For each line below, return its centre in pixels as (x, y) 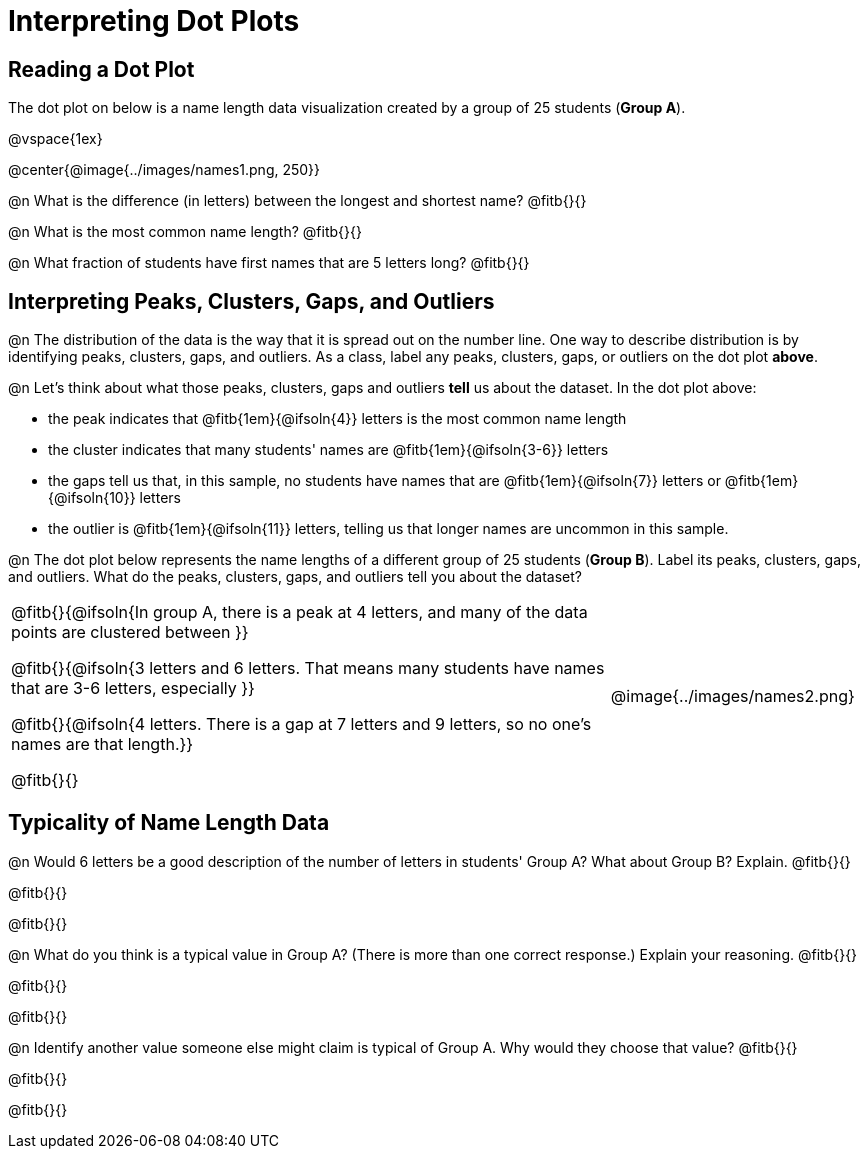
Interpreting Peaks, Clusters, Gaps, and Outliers (251, 301)
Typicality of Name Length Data (169, 823)
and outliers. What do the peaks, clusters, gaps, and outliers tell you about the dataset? (295, 577)
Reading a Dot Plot (101, 69)
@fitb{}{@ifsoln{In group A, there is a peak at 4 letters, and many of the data (299, 612)
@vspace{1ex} (55, 139)
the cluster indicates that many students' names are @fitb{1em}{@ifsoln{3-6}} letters (328, 450)
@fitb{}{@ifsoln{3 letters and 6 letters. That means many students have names (308, 668)
